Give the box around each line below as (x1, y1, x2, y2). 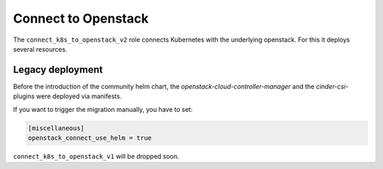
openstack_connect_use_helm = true (28, 134, 152, 141)
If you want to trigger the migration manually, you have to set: (13, 105, 193, 113)
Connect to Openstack (13, 11, 149, 26)
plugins (13, 92, 35, 100)
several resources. (13, 45, 67, 53)
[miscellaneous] (28, 124, 85, 132)
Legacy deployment (13, 64, 103, 76)
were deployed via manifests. (35, 92, 122, 100)
